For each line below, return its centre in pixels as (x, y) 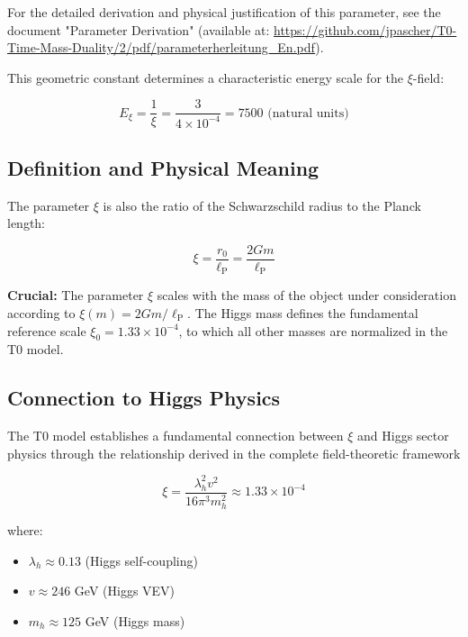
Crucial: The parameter (76, 295)
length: (27, 223)
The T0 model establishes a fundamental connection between (175, 436)
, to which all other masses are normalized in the (313, 330)
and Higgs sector (403, 436)
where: (25, 529)
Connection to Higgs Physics (144, 398)
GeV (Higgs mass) (135, 620)
